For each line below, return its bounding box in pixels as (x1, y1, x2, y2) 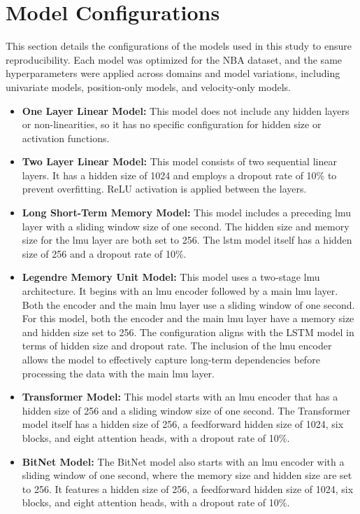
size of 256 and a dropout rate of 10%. (22, 246, 187, 261)
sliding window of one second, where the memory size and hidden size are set (22, 468, 352, 482)
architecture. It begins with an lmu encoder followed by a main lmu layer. (22, 284, 338, 298)
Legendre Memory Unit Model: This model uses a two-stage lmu (22, 270, 320, 284)
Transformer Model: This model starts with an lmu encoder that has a (22, 389, 338, 404)
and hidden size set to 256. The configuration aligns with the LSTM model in (22, 324, 354, 339)
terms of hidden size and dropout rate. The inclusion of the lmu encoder (22, 338, 332, 353)
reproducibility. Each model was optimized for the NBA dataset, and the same (6, 52, 343, 67)
